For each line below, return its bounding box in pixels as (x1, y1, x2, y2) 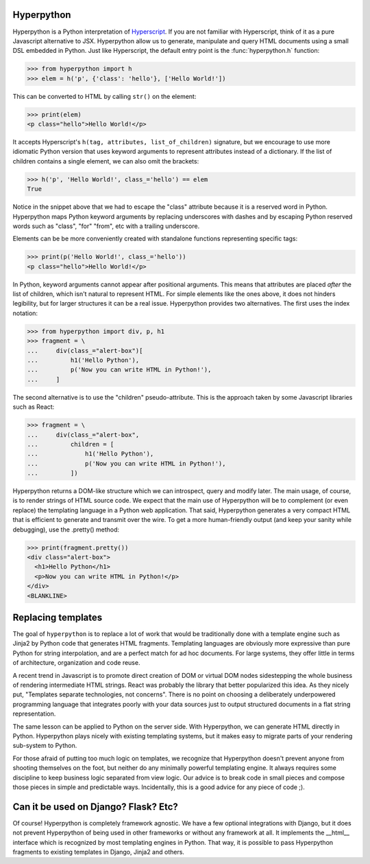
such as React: (12, 402, 55, 411)
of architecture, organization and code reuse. (12, 659, 140, 667)
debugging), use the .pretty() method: (12, 525, 120, 534)
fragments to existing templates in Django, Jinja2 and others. (12, 848, 185, 856)
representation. (12, 709, 56, 718)
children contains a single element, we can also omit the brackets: (12, 157, 199, 165)
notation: (12, 309, 38, 317)
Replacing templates (12, 612, 103, 623)
